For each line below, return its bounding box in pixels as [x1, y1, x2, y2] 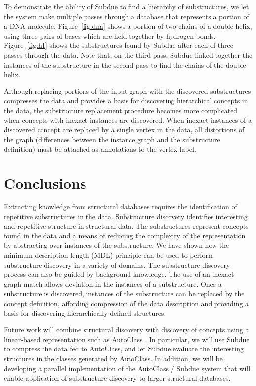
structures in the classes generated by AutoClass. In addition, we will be [4, 353, 223, 363]
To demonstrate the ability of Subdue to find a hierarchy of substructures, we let [4, 1, 249, 11]
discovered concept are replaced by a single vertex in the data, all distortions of [4, 124, 245, 135]
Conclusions [4, 173, 86, 193]
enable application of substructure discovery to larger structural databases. [4, 373, 231, 383]
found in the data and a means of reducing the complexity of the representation [4, 230, 246, 240]
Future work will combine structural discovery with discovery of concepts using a [4, 324, 249, 335]
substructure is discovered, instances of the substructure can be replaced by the [4, 288, 245, 299]
